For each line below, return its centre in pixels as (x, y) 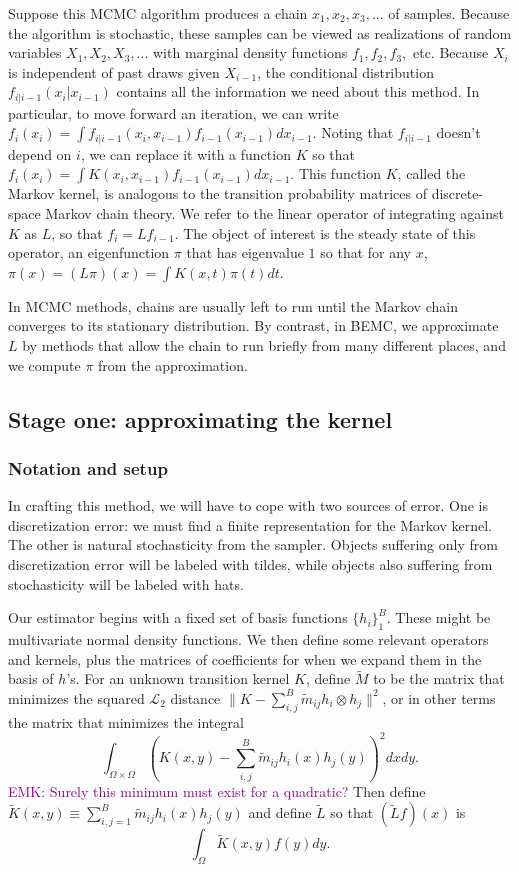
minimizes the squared (76, 697)
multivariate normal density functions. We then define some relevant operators (248, 638)
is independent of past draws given (114, 71)
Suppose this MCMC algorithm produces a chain (158, 13)
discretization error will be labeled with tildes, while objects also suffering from (250, 564)
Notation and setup (88, 467)
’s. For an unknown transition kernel (178, 678)
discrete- (457, 193)
